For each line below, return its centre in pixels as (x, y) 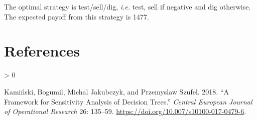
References (42, 51)
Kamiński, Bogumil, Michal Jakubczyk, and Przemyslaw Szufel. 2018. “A (117, 91)
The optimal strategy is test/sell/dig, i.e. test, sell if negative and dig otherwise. (127, 6)
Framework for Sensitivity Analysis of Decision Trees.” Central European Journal (128, 101)
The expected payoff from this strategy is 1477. (77, 16)
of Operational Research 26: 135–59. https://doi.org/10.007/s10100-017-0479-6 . (125, 111)
